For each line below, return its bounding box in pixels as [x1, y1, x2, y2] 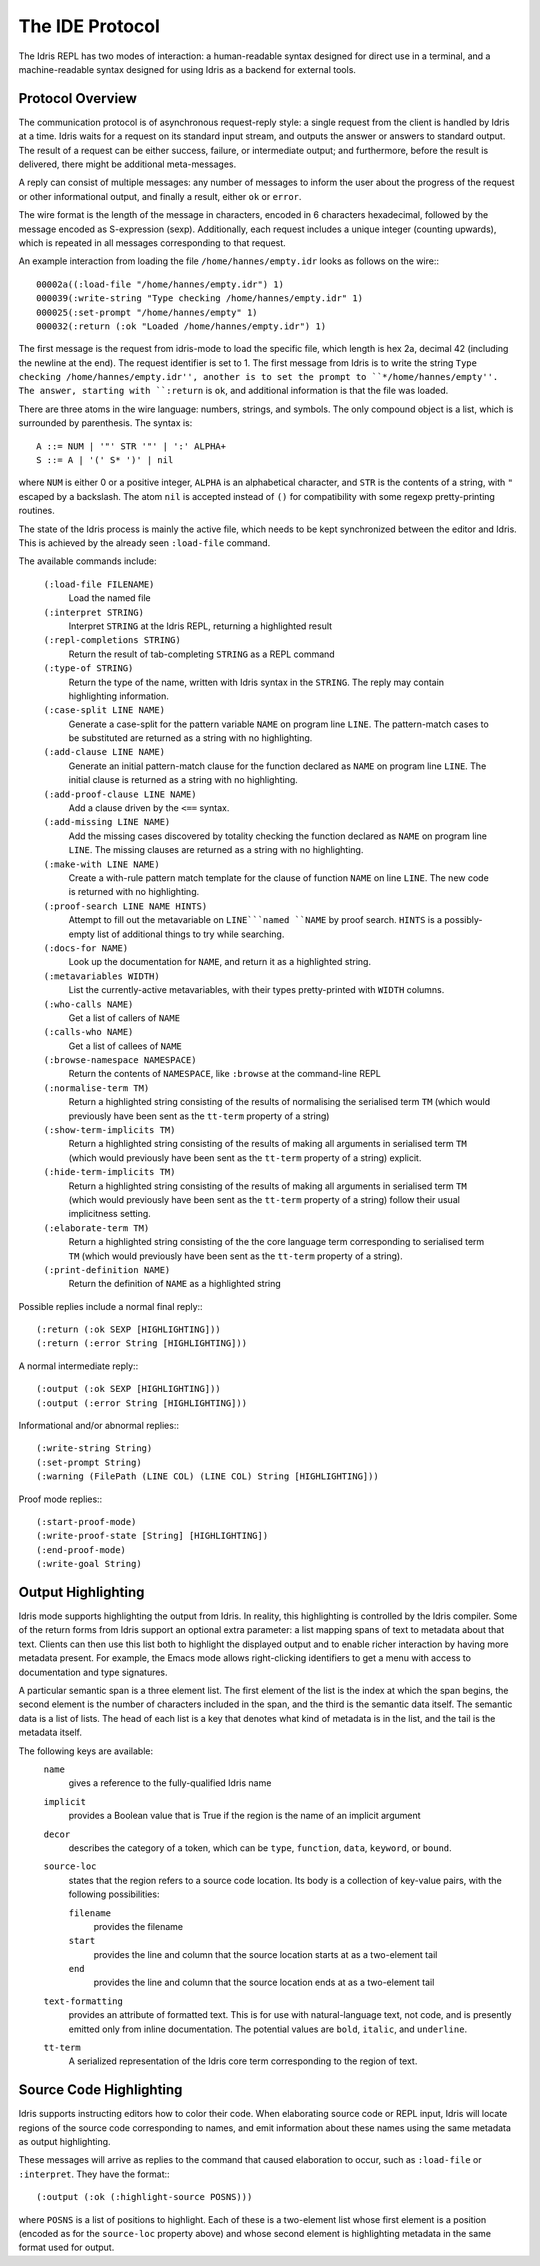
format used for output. [18, 2241, 115, 2254]
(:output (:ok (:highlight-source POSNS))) [36, 2191, 253, 2203]
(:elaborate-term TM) [43, 1222, 150, 1234]
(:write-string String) [36, 1443, 153, 1454]
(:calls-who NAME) [43, 1026, 134, 1038]
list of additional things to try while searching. [96, 928, 285, 940]
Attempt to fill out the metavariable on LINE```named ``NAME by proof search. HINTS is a [68, 914, 443, 926]
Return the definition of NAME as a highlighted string [68, 1278, 282, 1290]
